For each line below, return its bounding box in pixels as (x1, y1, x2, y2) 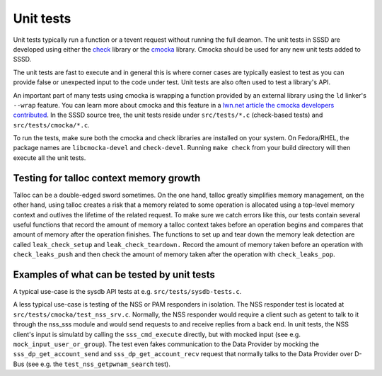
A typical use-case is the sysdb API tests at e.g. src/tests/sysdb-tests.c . (13, 287, 242, 295)
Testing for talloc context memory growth (13, 172, 201, 184)
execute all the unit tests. (13, 153, 86, 162)
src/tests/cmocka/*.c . (13, 120, 90, 129)
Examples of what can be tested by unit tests (13, 268, 215, 280)
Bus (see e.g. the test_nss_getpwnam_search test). (13, 360, 171, 368)
